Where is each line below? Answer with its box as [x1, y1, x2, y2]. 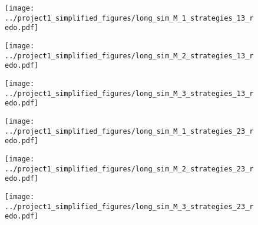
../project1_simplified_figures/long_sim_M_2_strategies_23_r [5, 164, 254, 173]
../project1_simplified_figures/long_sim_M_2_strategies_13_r [5, 51, 254, 60]
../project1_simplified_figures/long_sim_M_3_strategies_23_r [5, 202, 254, 211]
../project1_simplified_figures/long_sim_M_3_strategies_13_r [5, 89, 254, 98]
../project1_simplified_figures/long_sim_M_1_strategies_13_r [5, 14, 254, 22]
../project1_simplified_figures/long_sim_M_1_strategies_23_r [5, 127, 254, 135]
